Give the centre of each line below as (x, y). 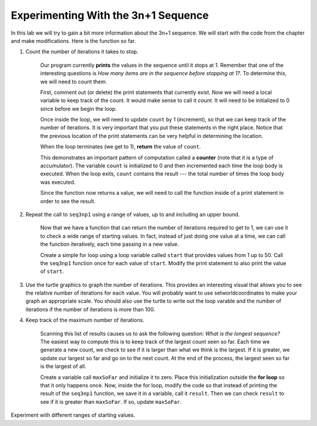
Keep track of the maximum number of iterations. (85, 320)
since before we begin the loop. (79, 109)
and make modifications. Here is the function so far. (73, 40)
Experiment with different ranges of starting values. (73, 415)
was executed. (58, 182)
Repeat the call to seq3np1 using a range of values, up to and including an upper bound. (133, 214)
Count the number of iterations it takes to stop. (82, 52)
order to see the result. (68, 201)
